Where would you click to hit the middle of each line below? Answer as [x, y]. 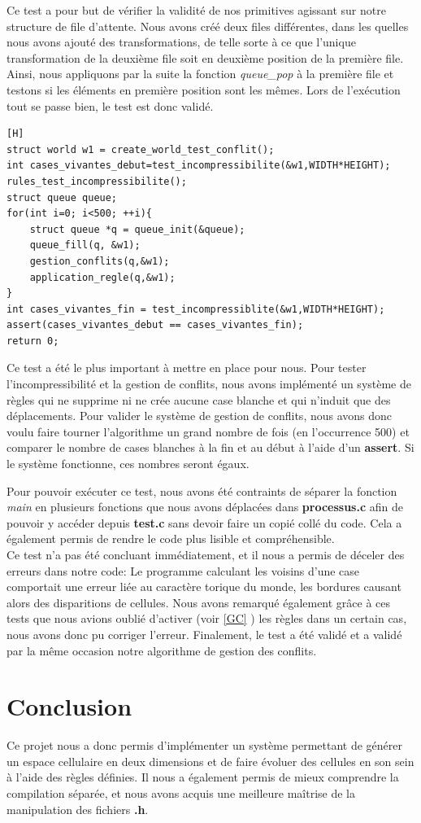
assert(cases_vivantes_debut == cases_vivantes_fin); [155, 325]
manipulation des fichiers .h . [78, 809]
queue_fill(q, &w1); [85, 245]
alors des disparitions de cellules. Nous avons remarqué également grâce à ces [199, 602]
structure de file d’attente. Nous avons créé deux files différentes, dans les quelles [208, 26]
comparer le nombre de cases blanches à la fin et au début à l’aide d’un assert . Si [210, 447]
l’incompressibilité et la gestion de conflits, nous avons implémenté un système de [209, 384]
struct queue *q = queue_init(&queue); [137, 229]
